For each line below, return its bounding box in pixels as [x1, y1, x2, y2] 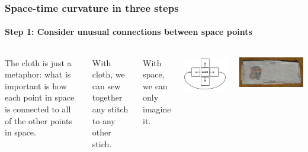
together [92, 91, 123, 104]
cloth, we [92, 68, 125, 80]
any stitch [92, 103, 129, 115]
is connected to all [5, 103, 71, 115]
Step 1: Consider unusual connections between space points [5, 25, 252, 38]
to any [92, 114, 115, 127]
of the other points [5, 114, 73, 127]
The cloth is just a [5, 56, 72, 69]
